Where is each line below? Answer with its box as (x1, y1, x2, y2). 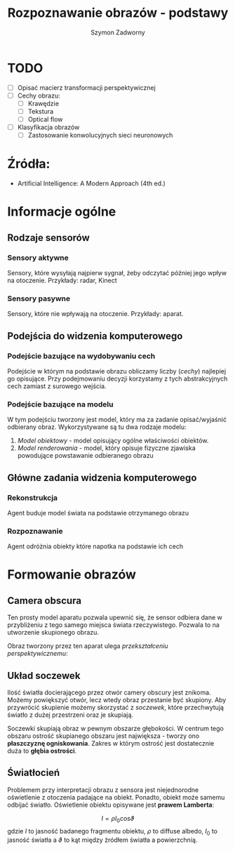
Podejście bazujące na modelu (7, 399, 114, 409)
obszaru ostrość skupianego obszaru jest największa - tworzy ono (7, 732, 200, 740)
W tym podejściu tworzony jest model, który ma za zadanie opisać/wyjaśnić (7, 416, 227, 424)
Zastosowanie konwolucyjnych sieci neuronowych (27, 131, 173, 140)
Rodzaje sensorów (7, 232, 90, 244)
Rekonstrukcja (7, 493, 58, 503)
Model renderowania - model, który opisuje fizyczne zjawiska (17, 444, 196, 452)
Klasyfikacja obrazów (17, 123, 80, 131)
